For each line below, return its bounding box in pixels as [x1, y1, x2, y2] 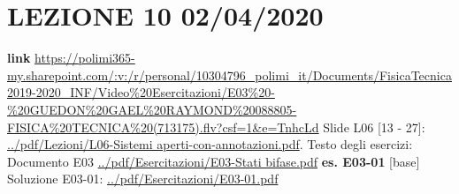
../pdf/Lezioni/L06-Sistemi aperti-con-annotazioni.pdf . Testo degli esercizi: [7, 135, 413, 153]
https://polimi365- [34, 48, 135, 67]
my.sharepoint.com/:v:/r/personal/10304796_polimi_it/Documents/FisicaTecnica [7, 65, 452, 84]
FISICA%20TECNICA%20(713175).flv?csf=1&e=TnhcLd [7, 117, 319, 136]
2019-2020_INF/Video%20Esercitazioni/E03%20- [7, 83, 275, 101]
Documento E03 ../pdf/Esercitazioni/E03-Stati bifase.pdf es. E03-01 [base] [7, 152, 420, 170]
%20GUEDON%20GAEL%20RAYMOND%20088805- [7, 100, 297, 118]
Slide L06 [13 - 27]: [323, 117, 425, 136]
